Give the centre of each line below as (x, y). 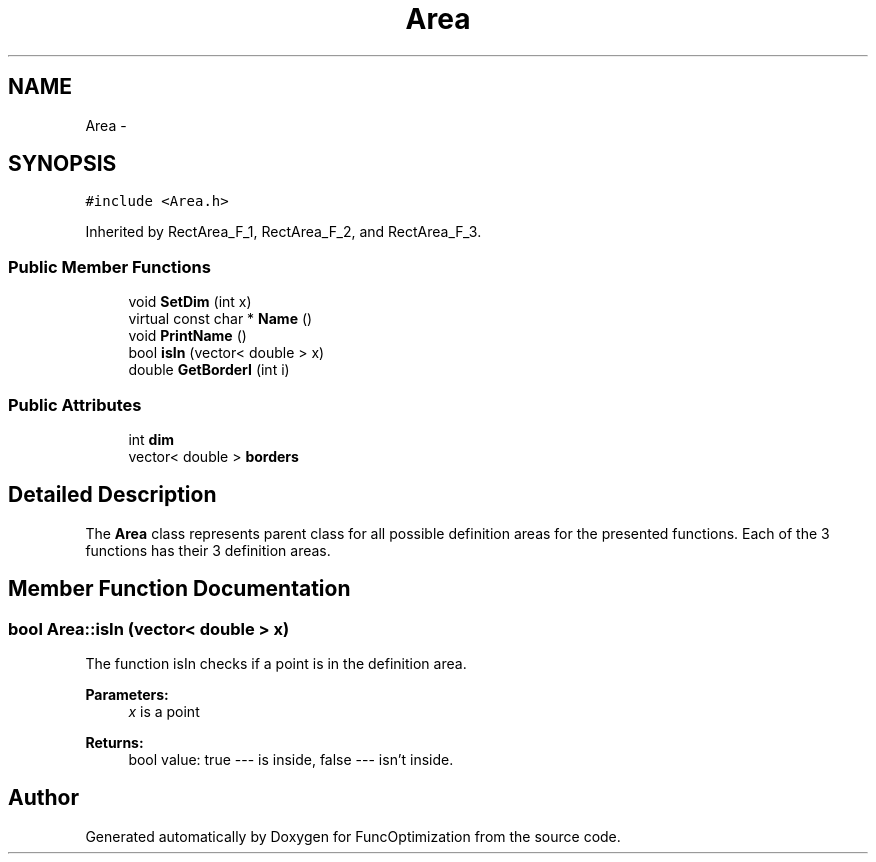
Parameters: (127, 694)
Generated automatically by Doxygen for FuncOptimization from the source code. (353, 836)
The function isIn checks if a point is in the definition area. (276, 663)
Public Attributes (75, 404)
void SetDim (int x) (190, 302)
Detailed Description (112, 495)
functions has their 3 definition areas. (208, 550)
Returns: (114, 742)
